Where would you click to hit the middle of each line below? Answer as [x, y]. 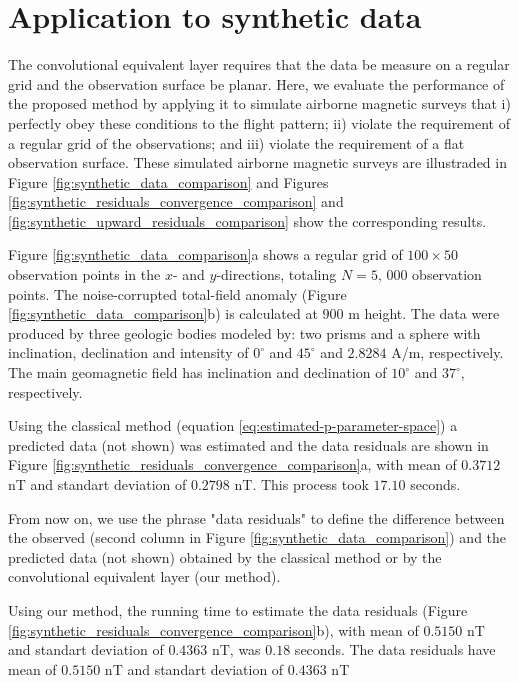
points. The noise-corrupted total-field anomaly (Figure [177, 293]
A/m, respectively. [447, 352]
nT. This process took [301, 484]
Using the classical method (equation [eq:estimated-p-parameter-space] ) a [233, 425]
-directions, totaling [276, 274]
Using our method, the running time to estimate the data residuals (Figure [238, 609]
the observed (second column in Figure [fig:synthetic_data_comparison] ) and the [257, 537]
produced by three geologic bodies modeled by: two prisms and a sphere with [244, 332]
